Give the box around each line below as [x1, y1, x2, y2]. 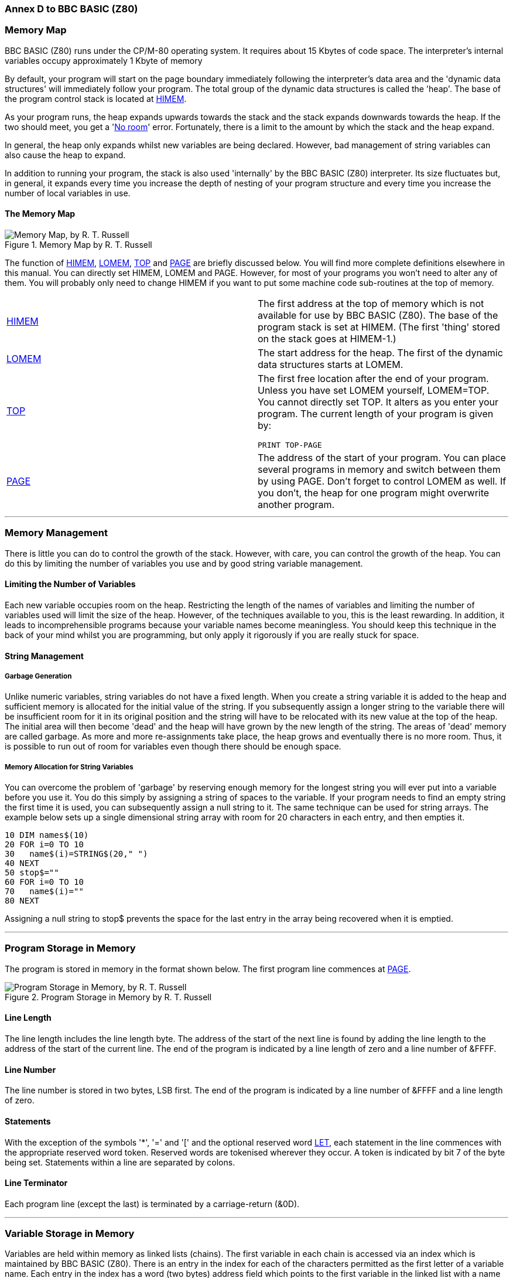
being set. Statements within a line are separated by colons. [5, 1157, 235, 1167]
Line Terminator [5, 1178, 68, 1188]
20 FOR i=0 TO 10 [5, 840, 84, 850]
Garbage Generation [5, 672, 72, 680]
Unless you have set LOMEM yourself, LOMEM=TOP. [258, 384, 490, 396]
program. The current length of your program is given [258, 407, 494, 420]
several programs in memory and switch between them [258, 463, 501, 475]
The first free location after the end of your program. [258, 372, 489, 384]
